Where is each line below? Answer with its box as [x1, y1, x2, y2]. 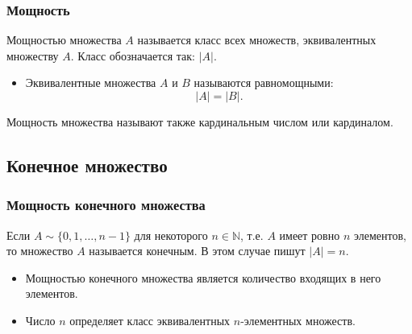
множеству [6, 47, 59, 64]
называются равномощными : [194, 74, 334, 91]
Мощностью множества [6, 31, 122, 48]
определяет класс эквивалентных [69, 311, 231, 328]
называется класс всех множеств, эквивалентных [137, 31, 377, 48]
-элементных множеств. [240, 311, 356, 328]
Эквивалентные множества [25, 74, 156, 91]
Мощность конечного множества [6, 195, 206, 215]
